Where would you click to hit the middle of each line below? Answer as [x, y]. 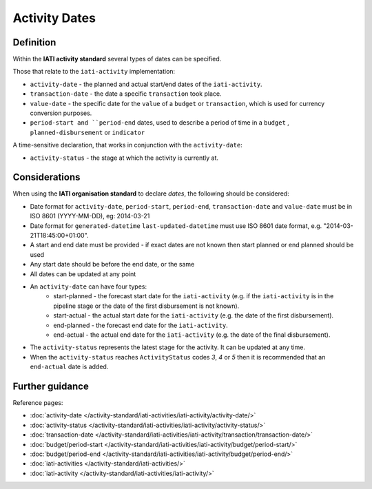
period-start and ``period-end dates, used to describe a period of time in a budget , [159, 123]
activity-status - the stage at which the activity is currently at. [124, 158]
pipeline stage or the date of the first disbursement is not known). [146, 306]
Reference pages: [38, 403]
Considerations [46, 177]
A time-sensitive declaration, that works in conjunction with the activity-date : [127, 145]
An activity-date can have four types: [89, 287]
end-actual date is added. [69, 367]
